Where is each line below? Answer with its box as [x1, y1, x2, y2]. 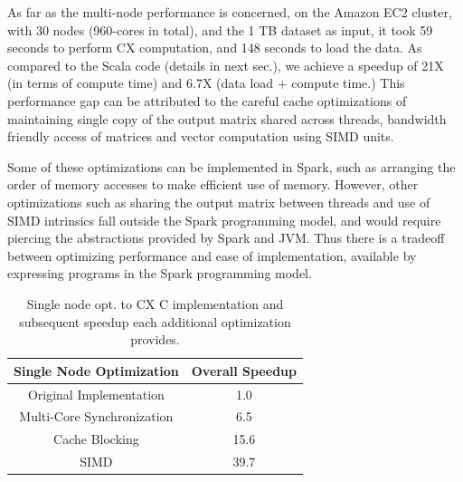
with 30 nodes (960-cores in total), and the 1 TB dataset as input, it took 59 [7, 20, 433, 39]
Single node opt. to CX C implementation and [26, 294, 284, 313]
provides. [130, 330, 180, 349]
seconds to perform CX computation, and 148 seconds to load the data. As [7, 38, 422, 57]
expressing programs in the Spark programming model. [7, 264, 312, 283]
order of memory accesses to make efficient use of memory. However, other [7, 175, 419, 194]
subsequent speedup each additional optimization [19, 312, 291, 331]
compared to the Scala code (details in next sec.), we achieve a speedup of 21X [7, 55, 444, 74]
